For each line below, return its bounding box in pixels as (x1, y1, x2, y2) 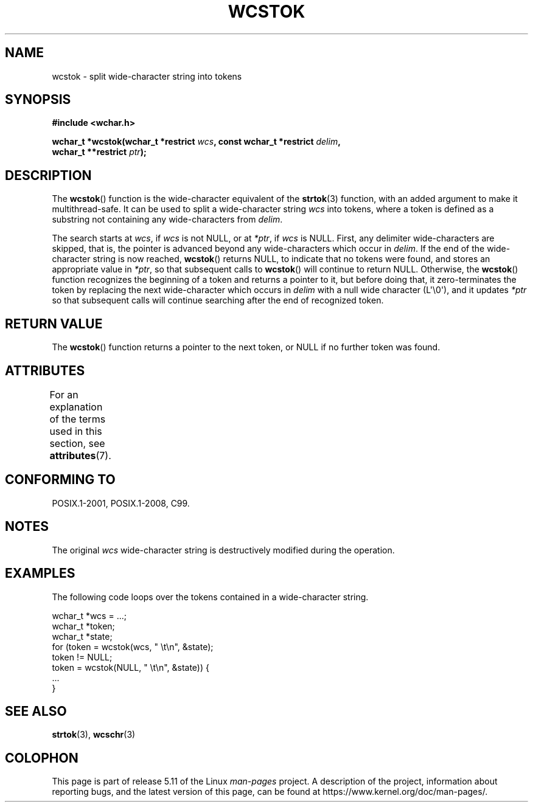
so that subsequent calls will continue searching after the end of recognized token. (52, 295, 384, 306)
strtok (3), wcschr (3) (52, 729, 136, 740)
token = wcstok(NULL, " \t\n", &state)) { (52, 662, 209, 673)
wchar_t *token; (52, 620, 115, 631)
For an (49, 388, 78, 401)
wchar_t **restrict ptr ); (52, 147, 147, 158)
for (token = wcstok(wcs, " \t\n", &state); (52, 641, 214, 652)
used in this (49, 424, 102, 437)
